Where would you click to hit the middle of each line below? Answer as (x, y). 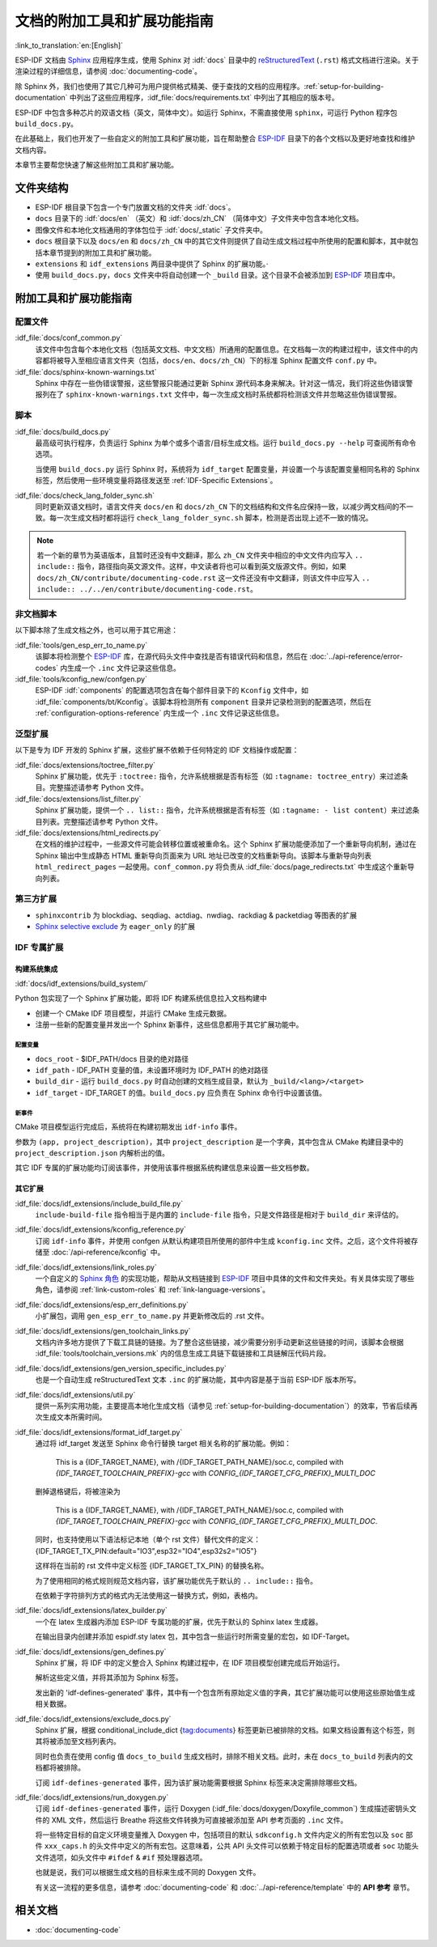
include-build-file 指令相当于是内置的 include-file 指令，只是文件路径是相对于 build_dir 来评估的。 (219, 1215)
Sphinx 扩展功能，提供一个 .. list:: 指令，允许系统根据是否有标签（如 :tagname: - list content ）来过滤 (224, 810)
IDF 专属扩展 (39, 947)
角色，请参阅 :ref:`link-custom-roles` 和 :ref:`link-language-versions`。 (153, 1290)
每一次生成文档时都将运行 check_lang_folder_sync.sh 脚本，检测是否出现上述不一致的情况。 (211, 518)
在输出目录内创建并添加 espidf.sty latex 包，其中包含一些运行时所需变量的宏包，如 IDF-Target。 (195, 1637)
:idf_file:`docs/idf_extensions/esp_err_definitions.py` (102, 1304)
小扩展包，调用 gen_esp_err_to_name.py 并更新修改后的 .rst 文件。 (152, 1316)
